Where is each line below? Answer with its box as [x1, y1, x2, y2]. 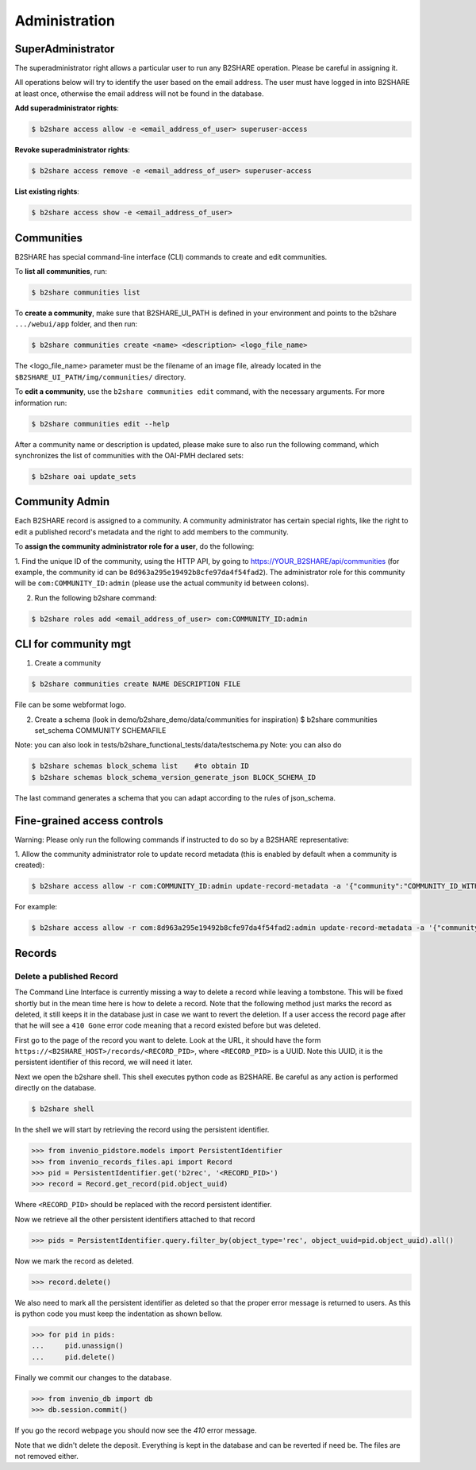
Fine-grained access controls [14, 814, 163, 828]
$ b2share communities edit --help [31, 419, 170, 428]
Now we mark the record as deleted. [14, 1256, 134, 1266]
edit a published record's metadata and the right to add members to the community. [14, 527, 289, 536]
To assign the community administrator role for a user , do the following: [14, 542, 255, 551]
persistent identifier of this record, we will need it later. [14, 1057, 194, 1067]
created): [14, 860, 45, 870]
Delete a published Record [14, 970, 119, 982]
